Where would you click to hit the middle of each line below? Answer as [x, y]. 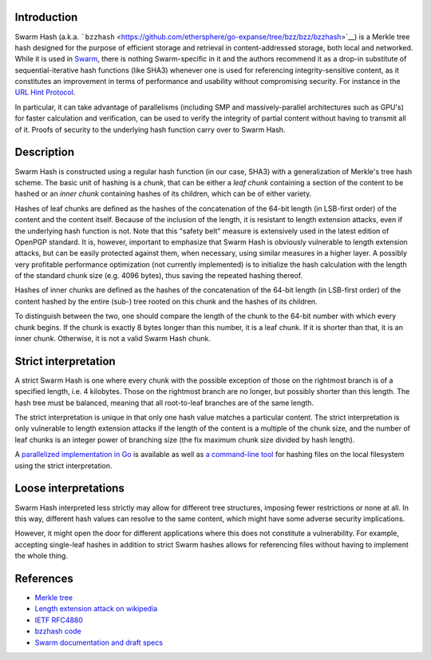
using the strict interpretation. [63, 465]
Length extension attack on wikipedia [96, 609]
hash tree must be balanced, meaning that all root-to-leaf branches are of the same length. [164, 403]
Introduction [46, 17]
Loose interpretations [70, 489]
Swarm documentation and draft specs [99, 642]
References [44, 578]
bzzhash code [58, 631]
